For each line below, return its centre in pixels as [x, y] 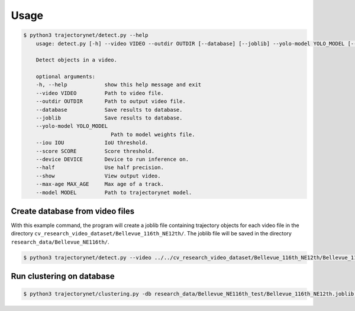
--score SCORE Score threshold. [95, 151]
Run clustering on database [63, 276]
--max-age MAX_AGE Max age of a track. [100, 184]
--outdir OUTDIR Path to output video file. [111, 101]
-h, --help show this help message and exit [119, 85]
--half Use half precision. [100, 168]
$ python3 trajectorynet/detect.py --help [86, 35]
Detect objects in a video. [77, 60]
